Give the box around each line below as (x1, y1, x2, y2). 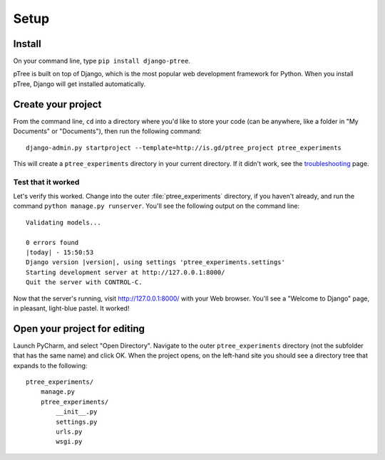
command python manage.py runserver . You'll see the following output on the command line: (13, 202, 300, 210)
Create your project (13, 98, 102, 110)
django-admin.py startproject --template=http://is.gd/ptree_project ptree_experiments (26, 143, 342, 152)
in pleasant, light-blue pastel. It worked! (13, 303, 130, 313)
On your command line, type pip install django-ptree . (13, 57, 190, 66)
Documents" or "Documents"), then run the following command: (13, 127, 202, 135)
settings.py (56, 417, 98, 426)
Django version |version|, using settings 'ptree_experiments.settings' (26, 258, 285, 266)
